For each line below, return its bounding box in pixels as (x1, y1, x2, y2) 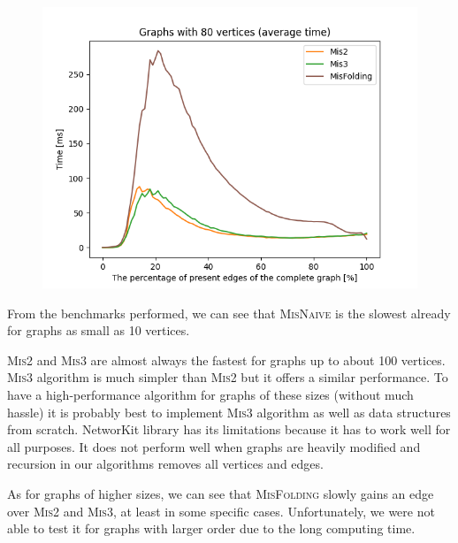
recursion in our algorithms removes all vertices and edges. (7, 455, 324, 473)
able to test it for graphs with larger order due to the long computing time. (7, 519, 416, 538)
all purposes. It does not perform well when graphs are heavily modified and (7, 437, 421, 455)
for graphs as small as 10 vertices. (7, 321, 190, 340)
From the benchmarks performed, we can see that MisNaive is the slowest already (7, 303, 451, 322)
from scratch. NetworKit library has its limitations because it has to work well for (7, 420, 451, 439)
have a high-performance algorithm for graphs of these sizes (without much (7, 385, 414, 403)
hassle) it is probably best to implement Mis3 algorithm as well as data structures (7, 402, 451, 421)
